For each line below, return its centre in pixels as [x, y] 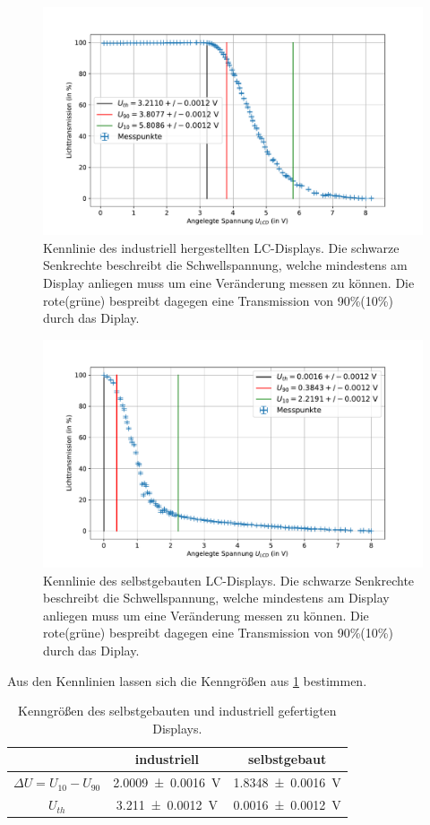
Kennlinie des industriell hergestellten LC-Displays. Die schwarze [221, 247]
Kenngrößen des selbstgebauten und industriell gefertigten [177, 711]
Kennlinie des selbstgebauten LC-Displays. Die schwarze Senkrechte [229, 580]
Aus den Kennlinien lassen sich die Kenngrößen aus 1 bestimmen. [187, 680]
